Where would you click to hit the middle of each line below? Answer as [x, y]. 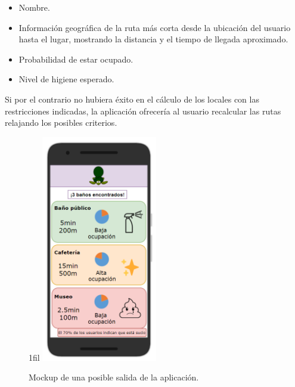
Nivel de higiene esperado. [66, 79]
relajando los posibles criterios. [61, 123]
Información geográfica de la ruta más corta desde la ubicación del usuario [155, 27]
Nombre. [34, 7]
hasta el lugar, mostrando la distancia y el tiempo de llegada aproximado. [153, 39]
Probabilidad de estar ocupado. [76, 59]
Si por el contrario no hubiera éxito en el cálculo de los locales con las [132, 99]
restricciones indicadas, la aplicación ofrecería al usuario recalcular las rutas [143, 111]
